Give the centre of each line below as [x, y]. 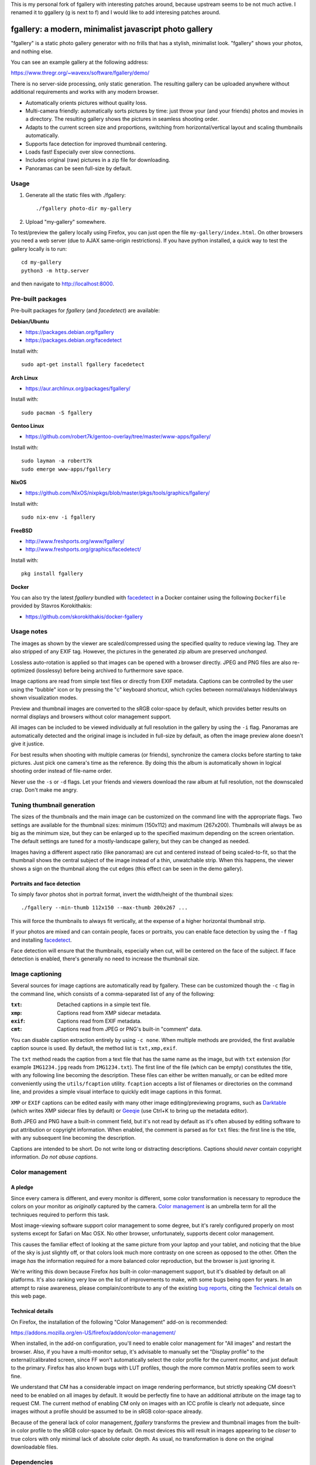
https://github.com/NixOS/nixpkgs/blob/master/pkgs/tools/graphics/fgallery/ [118, 493]
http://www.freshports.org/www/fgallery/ [75, 541]
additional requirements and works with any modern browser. [85, 92]
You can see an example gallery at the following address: [80, 62]
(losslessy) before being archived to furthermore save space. [110, 670]
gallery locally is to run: [39, 248]
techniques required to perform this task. [60, 1214]
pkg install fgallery [52, 574]
